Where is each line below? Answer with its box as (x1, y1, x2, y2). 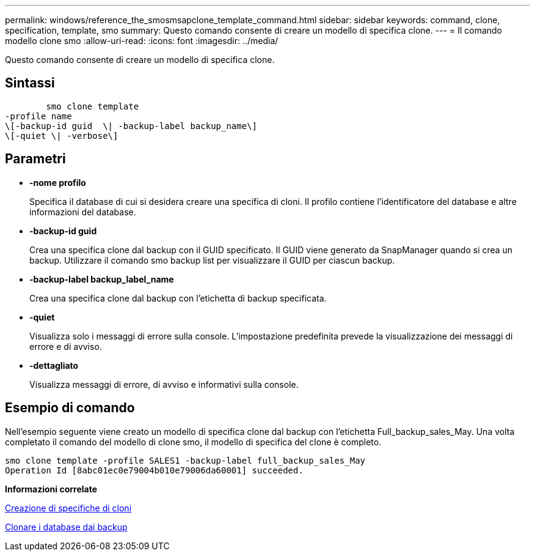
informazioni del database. (29, 206, 136, 217)
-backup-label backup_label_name (29, 273, 174, 284)
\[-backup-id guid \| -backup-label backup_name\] (5, 120, 258, 131)
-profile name (5, 111, 72, 121)
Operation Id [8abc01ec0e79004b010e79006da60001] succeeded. (5, 465, 304, 475)
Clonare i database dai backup (5, 521, 128, 532)
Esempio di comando (5, 400, 135, 416)
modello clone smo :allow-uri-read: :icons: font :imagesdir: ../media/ (5, 35, 278, 46)
